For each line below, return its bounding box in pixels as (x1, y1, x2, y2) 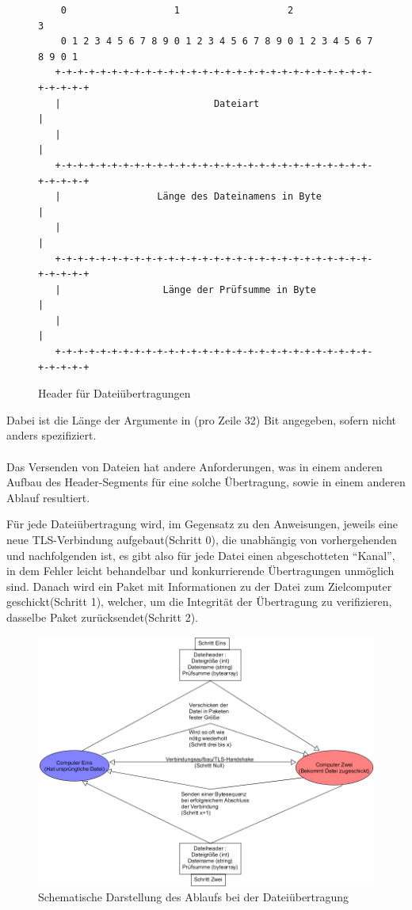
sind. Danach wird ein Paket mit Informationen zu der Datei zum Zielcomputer (6, 577, 392, 594)
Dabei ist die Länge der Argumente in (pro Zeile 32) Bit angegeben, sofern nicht (6, 411, 397, 428)
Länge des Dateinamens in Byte (157, 191, 322, 203)
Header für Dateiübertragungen (38, 385, 191, 402)
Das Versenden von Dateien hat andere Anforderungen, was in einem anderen (6, 458, 383, 474)
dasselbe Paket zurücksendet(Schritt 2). (6, 608, 199, 625)
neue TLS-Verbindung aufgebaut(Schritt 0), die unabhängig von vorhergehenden (6, 531, 397, 547)
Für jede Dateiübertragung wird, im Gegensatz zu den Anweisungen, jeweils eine (6, 516, 399, 532)
